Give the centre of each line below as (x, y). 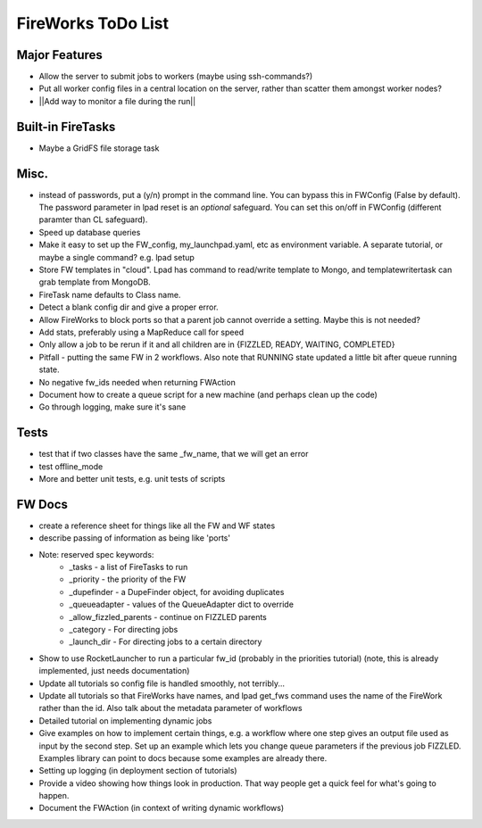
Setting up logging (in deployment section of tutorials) (138, 771)
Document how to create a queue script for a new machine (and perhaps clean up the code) (208, 394)
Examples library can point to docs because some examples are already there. (183, 758)
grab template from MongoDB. (95, 282)
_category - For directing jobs (124, 630)
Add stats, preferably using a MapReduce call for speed (141, 332)
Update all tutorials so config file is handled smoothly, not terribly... (162, 683)
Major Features (59, 55)
